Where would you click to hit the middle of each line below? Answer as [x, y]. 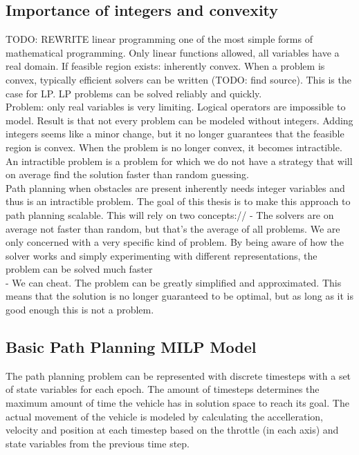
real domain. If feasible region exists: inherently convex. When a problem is [165, 66]
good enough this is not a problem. [80, 310]
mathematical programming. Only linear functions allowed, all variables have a [173, 52]
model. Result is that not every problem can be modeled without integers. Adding [179, 120]
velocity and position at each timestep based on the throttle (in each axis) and [172, 430]
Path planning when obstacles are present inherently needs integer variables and [175, 187]
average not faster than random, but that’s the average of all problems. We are [173, 228]
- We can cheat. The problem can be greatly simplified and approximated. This [174, 282]
